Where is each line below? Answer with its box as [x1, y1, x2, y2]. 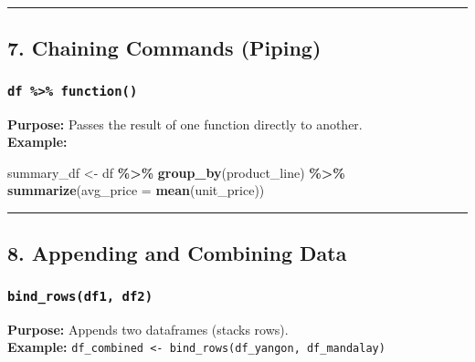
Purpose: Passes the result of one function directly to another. [7, 114, 363, 133]
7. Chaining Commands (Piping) [7, 34, 322, 62]
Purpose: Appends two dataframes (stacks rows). [7, 319, 289, 338]
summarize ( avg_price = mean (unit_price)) [7, 181, 265, 200]
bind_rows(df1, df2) [7, 288, 153, 304]
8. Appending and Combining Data [7, 239, 347, 267]
